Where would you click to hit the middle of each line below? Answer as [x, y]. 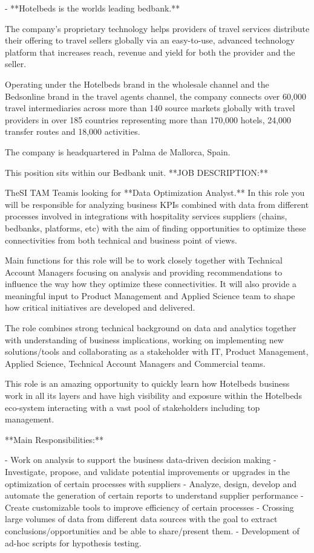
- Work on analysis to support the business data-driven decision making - [141, 460]
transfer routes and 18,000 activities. [73, 131]
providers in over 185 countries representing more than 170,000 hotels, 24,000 [148, 119]
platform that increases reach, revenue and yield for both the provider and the [150, 52]
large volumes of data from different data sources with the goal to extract [141, 519]
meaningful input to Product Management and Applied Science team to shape [150, 295]
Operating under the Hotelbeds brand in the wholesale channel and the [137, 84]
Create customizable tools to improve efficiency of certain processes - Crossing [149, 507]
